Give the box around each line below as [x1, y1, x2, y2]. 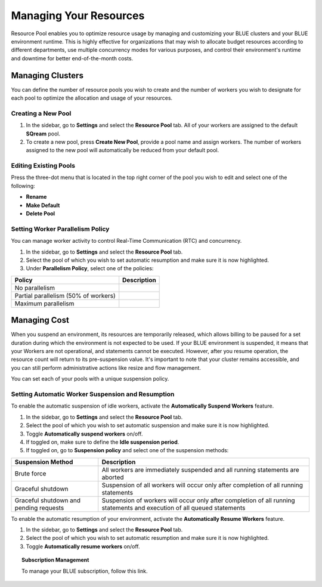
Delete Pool [26, 210, 55, 217]
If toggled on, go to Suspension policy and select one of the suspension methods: [26, 447, 229, 454]
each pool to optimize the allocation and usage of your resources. [11, 94, 173, 101]
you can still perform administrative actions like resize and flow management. [11, 364, 201, 371]
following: [11, 182, 35, 189]
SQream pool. [26, 130, 61, 137]
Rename [26, 193, 47, 200]
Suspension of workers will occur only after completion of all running [101, 496, 295, 504]
